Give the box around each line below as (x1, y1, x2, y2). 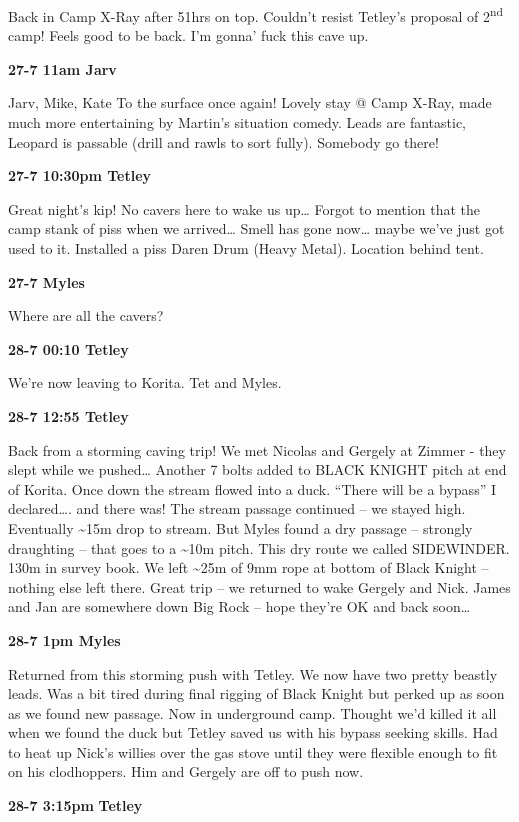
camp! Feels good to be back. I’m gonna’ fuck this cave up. (8, 25, 369, 46)
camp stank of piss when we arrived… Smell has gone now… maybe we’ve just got (8, 218, 505, 239)
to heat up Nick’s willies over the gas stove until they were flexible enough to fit (8, 741, 498, 762)
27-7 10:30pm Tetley (8, 165, 152, 186)
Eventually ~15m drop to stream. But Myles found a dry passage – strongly (8, 517, 473, 538)
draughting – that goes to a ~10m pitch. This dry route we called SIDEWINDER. (8, 537, 510, 558)
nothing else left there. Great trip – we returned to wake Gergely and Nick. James (8, 576, 511, 597)
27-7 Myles (8, 271, 85, 292)
